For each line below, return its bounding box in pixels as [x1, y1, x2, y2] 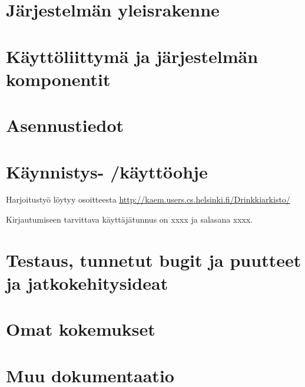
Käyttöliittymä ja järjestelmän [6, 44, 258, 68]
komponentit [6, 67, 111, 91]
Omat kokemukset [6, 317, 155, 341]
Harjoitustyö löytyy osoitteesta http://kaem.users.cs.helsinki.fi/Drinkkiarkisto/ [6, 193, 290, 206]
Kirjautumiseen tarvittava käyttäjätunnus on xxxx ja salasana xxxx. [6, 213, 253, 226]
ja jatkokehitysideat [6, 271, 168, 295]
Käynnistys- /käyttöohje [6, 159, 208, 183]
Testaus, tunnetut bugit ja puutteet [6, 247, 301, 272]
